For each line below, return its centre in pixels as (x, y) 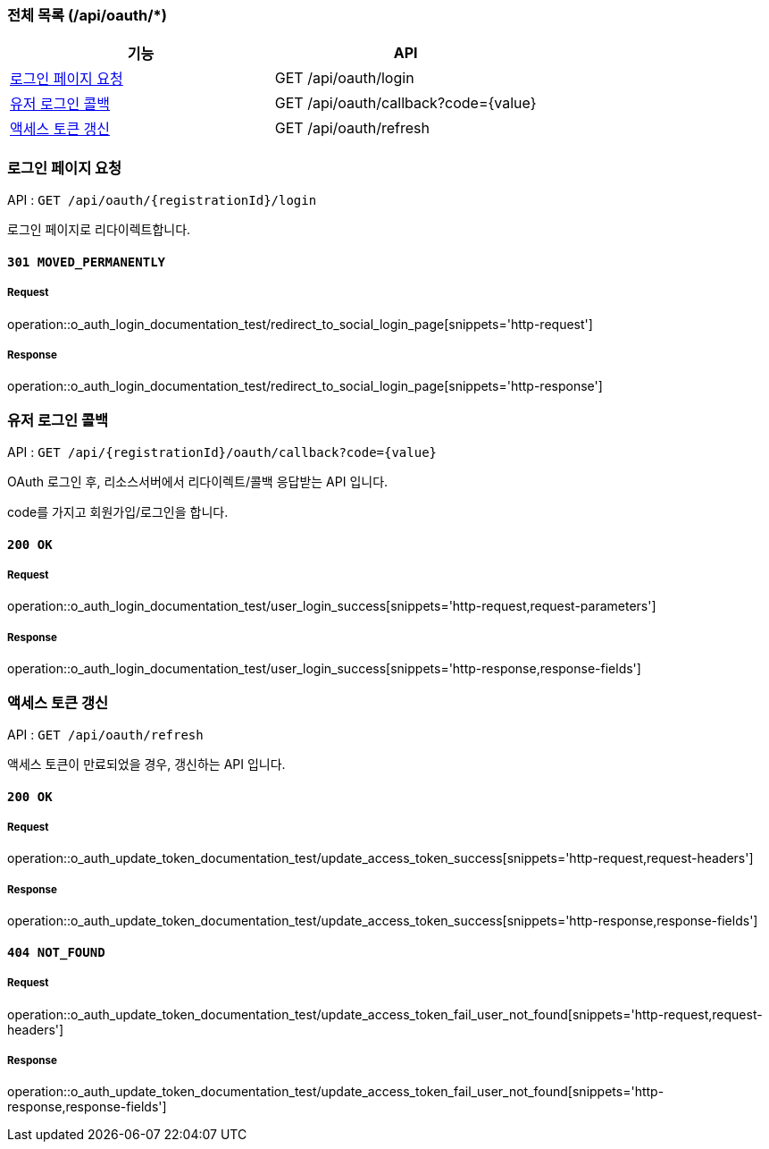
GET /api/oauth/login (344, 78)
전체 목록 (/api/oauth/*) (87, 15)
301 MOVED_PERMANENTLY (87, 262)
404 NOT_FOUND (56, 952)
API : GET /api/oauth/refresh (105, 734)
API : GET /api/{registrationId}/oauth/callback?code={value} (222, 452)
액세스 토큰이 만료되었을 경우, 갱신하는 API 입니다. (146, 764)
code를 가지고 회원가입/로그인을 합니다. (118, 512)
